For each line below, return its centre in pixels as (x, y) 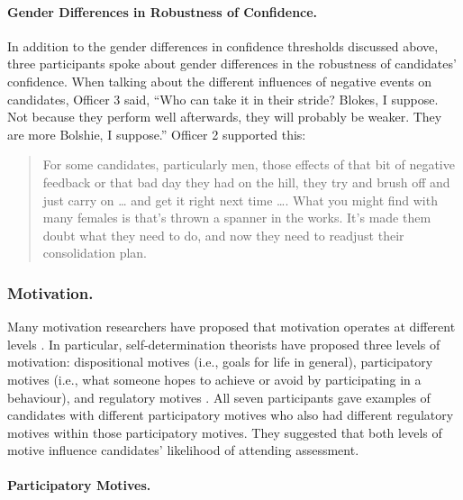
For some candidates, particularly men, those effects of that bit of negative (249, 164)
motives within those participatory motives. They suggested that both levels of (225, 432)
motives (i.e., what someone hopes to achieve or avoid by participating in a (214, 379)
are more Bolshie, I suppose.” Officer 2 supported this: (157, 134)
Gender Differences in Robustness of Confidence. (163, 11)
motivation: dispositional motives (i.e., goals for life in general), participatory (220, 362)
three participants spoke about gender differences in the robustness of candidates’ (232, 64)
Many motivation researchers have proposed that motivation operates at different (231, 327)
